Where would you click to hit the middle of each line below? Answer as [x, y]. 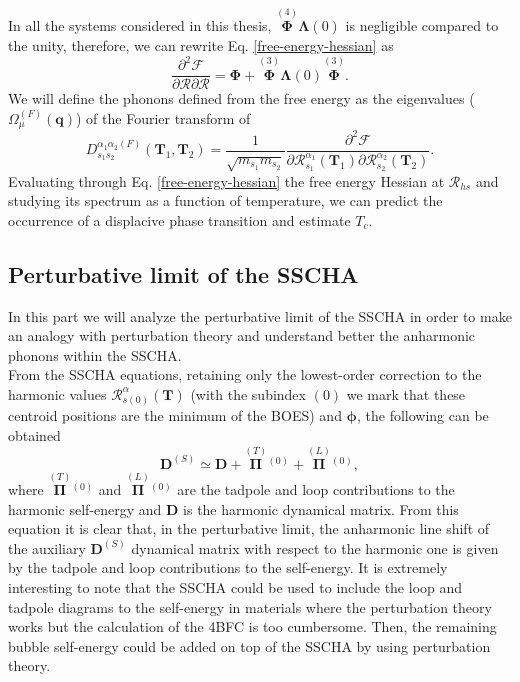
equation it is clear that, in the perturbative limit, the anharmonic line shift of [249, 528]
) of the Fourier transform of [163, 117]
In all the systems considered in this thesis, [140, 25]
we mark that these [406, 393]
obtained [34, 435]
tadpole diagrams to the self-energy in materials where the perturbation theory [250, 606]
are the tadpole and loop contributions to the [316, 489]
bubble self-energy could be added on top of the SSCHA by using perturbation [249, 645]
